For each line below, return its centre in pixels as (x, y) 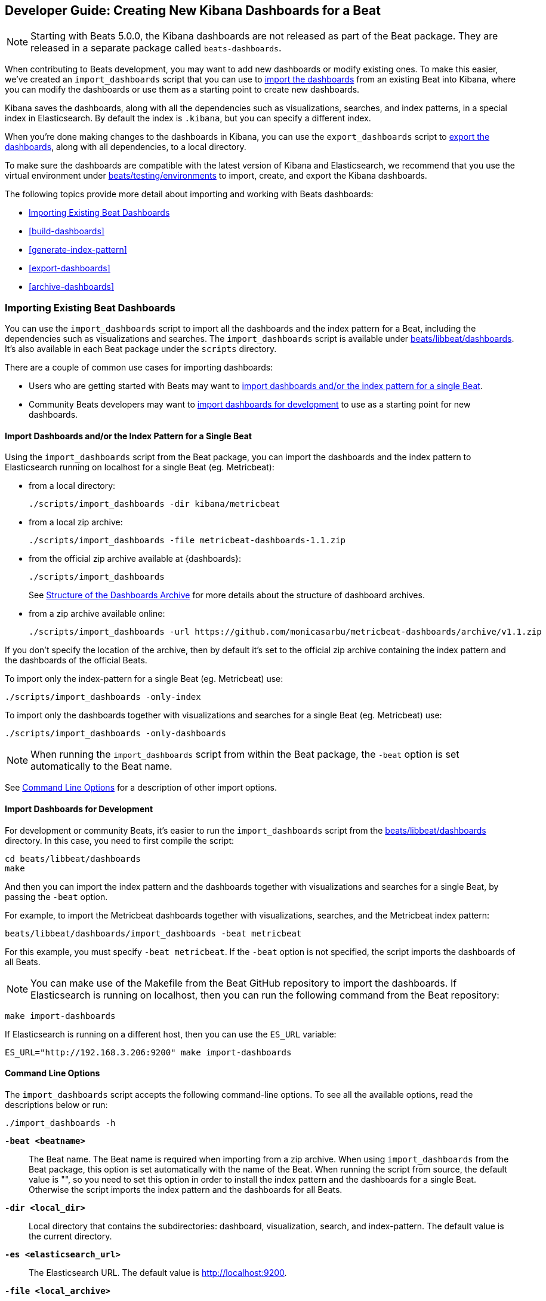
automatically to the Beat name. (101, 766)
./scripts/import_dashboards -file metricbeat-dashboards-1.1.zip (187, 541)
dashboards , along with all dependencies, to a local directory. (126, 147)
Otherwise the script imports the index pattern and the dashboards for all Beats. (186, 1189)
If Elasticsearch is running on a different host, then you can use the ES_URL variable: (171, 1034)
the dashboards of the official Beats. (76, 660)
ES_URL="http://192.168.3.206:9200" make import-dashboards (148, 1052)
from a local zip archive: (76, 522)
